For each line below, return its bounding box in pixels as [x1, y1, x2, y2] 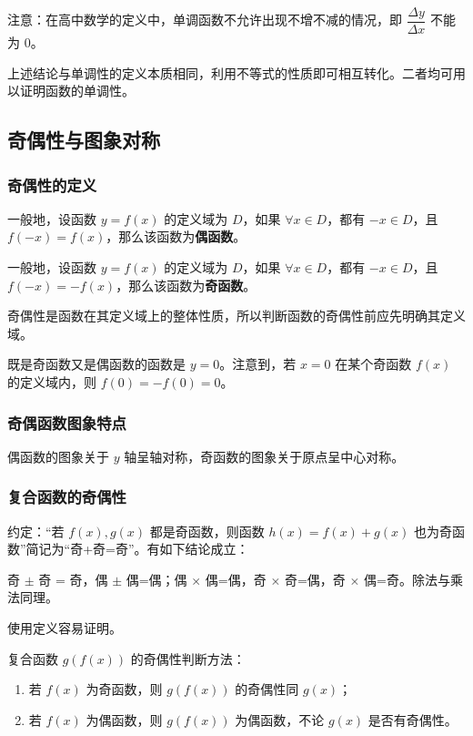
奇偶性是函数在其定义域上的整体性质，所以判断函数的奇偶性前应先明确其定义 [7, 306, 466, 325]
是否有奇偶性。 [367, 710, 458, 729]
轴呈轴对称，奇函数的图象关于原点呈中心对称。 [124, 446, 405, 465]
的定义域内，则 [7, 373, 96, 391]
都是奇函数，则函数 [149, 521, 265, 540]
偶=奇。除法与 [364, 569, 450, 588]
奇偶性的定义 [7, 173, 97, 196]
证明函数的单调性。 [19, 81, 135, 100]
